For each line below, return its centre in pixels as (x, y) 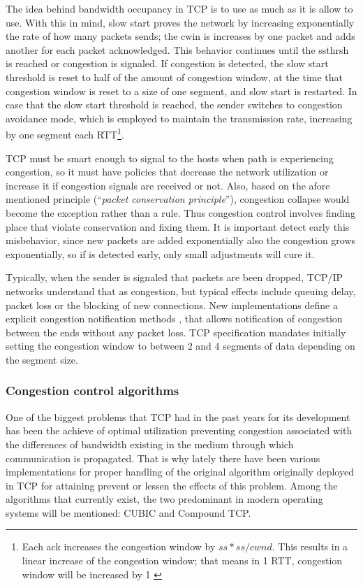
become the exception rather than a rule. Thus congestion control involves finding (180, 212)
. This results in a (310, 546)
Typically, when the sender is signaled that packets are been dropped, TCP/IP (175, 277)
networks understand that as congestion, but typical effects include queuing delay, (181, 291)
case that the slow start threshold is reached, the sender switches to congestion (174, 105)
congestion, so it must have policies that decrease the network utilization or (167, 172)
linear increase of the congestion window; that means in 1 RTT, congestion (182, 560)
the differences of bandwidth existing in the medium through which (150, 444)
